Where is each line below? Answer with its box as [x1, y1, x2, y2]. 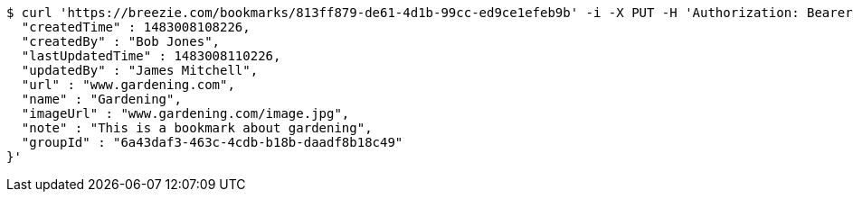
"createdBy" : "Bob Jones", [21, 34, 221, 49]
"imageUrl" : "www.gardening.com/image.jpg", [21, 106, 350, 121]
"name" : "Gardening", [21, 92, 182, 106]
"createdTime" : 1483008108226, [21, 20, 251, 34]
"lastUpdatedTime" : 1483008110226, [21, 49, 281, 63]
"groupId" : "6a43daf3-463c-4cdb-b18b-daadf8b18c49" [21, 135, 403, 149]
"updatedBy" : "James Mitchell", [21, 63, 259, 77]
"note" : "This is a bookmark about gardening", [21, 121, 373, 135]
